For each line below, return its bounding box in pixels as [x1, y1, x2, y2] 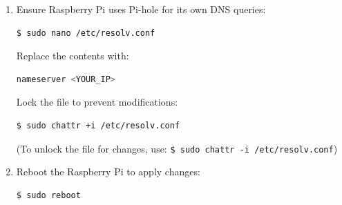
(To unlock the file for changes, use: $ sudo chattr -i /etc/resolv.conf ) [16, 141, 338, 155]
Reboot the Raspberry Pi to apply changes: [16, 164, 200, 179]
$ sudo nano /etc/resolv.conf [16, 28, 155, 38]
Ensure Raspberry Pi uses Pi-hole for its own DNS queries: [16, 2, 266, 16]
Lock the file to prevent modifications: [16, 95, 178, 109]
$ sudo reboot [16, 190, 81, 200]
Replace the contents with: [16, 48, 129, 63]
